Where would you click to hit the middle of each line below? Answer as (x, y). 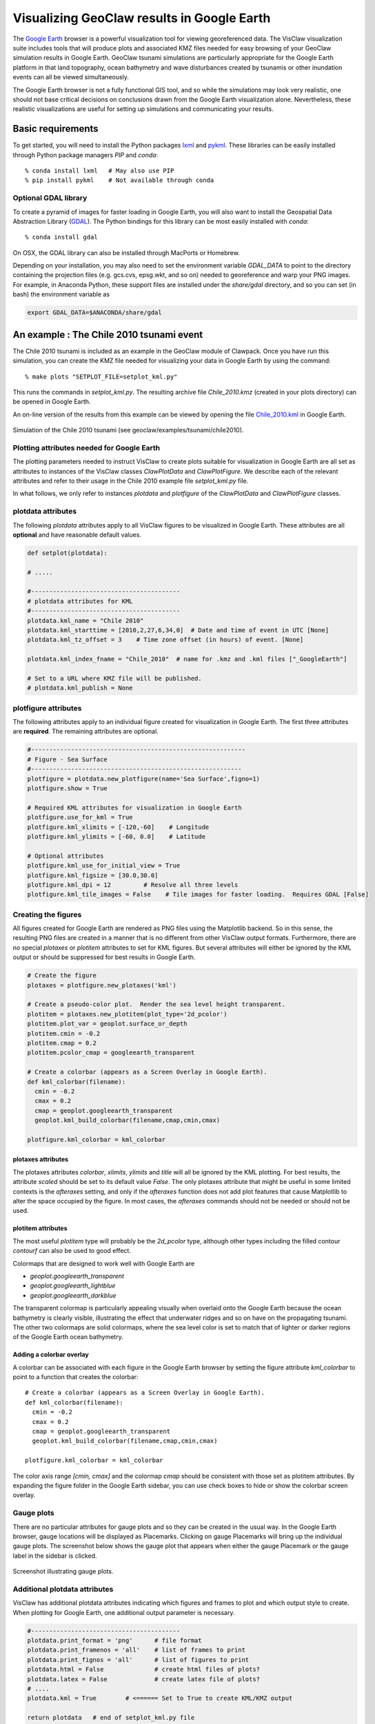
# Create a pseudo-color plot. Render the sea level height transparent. (156, 1004)
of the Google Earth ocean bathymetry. (68, 1337)
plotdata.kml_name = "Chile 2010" (85, 620)
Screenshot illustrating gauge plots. (63, 1572)
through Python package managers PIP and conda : (85, 154)
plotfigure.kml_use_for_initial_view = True (104, 866)
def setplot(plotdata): (68, 553)
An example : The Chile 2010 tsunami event (108, 334)
